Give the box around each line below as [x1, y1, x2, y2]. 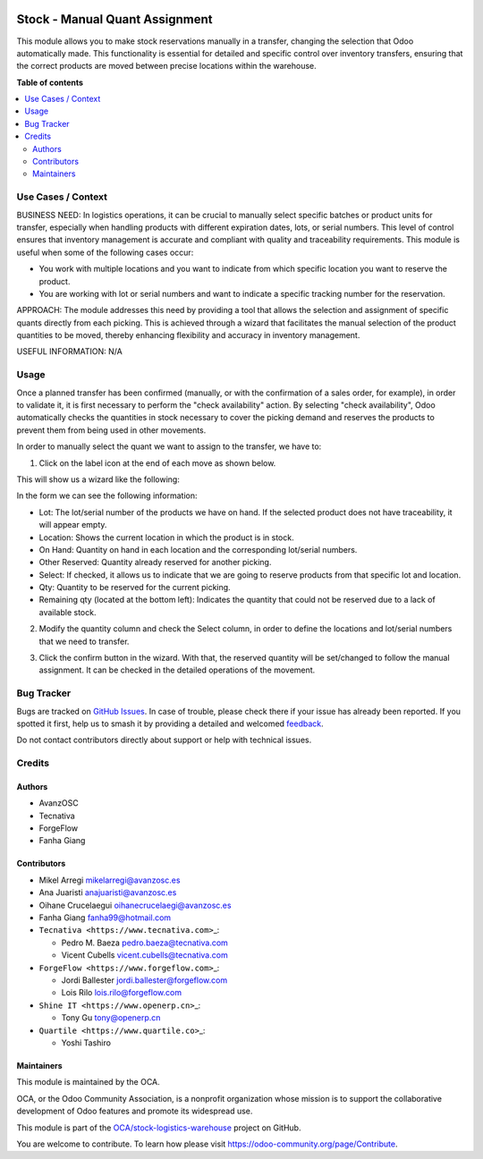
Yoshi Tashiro [61, 1037, 112, 1048]
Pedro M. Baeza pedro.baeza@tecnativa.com [61, 937, 228, 948]
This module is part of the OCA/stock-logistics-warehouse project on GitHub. [16, 1122, 301, 1133]
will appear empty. [38, 520, 107, 530]
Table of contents [16, 77, 84, 88]
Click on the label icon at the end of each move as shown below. [38, 457, 276, 469]
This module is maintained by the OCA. [16, 1077, 160, 1087]
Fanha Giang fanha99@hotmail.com [38, 912, 172, 923]
